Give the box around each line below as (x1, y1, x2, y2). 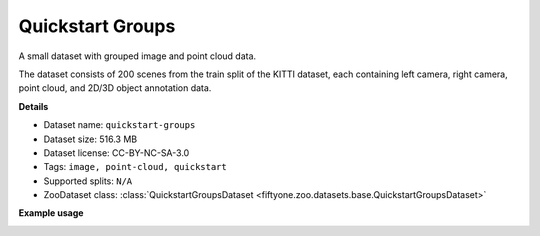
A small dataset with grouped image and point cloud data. (18, 50, 257, 62)
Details (18, 100, 49, 112)
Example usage (18, 207, 84, 219)
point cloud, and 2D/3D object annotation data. (18, 82, 212, 94)
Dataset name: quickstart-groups (43, 119, 196, 131)
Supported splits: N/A (43, 175, 133, 187)
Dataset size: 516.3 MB (43, 133, 138, 145)
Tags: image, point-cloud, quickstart (43, 161, 227, 173)
